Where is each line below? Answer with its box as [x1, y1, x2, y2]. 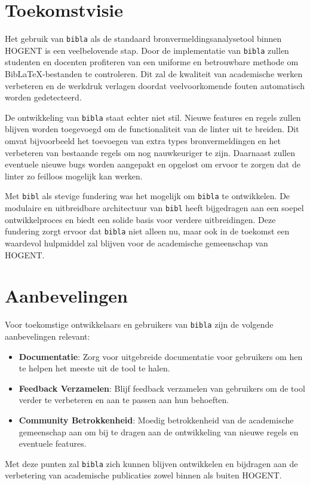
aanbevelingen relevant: [5, 330, 90, 342]
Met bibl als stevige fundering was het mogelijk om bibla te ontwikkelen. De [5, 190, 290, 202]
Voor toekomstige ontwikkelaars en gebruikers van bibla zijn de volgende [5, 318, 274, 331]
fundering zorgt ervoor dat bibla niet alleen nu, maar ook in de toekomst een [5, 225, 290, 237]
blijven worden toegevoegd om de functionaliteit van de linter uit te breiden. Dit [5, 123, 299, 135]
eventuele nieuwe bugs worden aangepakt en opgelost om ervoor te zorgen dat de [5, 158, 300, 170]
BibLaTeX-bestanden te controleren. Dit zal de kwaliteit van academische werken [5, 68, 303, 80]
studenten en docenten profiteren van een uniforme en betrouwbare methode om [5, 56, 299, 68]
